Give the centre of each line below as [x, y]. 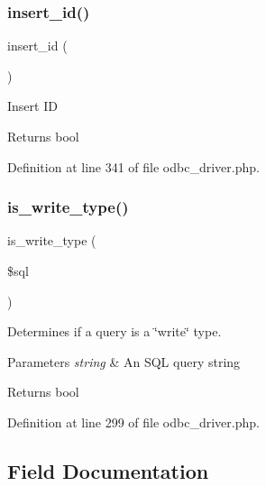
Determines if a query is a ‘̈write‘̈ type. [115, 331]
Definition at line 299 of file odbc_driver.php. [133, 422]
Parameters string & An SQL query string [124, 361]
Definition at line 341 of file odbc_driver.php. [133, 166]
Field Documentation [108, 470]
